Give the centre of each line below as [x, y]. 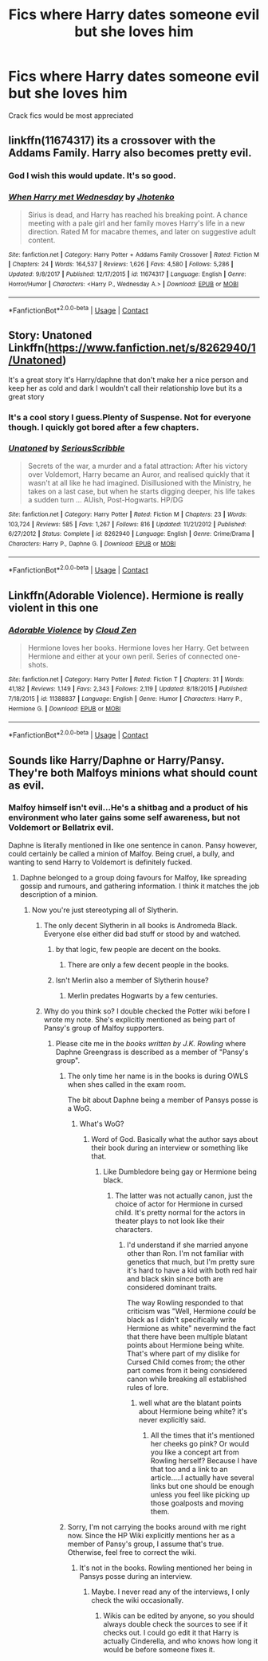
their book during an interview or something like [170, 1147]
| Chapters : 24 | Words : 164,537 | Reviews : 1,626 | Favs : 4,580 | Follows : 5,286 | [121, 265]
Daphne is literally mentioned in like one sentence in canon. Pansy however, [133, 845]
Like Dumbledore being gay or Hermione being [180, 1171]
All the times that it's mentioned [203, 1435]
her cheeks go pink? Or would [200, 1443]
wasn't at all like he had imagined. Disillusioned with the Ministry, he [140, 482]
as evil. [27, 785]
